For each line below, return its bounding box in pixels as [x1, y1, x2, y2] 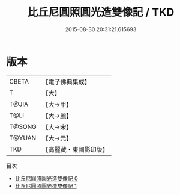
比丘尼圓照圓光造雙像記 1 [14, 182, 77, 190]
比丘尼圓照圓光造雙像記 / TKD [27, 5, 175, 19]
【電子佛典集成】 [42, 78, 91, 86]
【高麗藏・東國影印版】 [42, 145, 109, 153]
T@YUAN [9, 134, 37, 142]
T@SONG [9, 122, 37, 131]
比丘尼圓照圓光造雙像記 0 [14, 175, 78, 182]
